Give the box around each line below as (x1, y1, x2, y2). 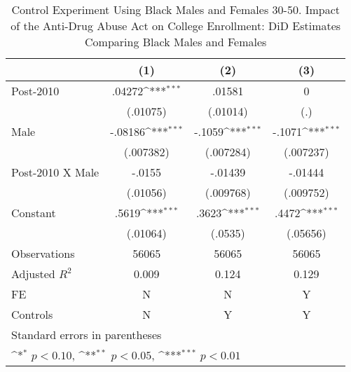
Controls (11, 306, 53, 322)
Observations (11, 245, 75, 261)
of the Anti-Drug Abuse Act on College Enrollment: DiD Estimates (11, 18, 341, 34)
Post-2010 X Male (11, 164, 99, 180)
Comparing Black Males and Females (85, 34, 267, 50)
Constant (11, 205, 56, 221)
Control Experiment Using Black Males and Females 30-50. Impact (11, 1, 340, 18)
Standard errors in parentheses (11, 326, 162, 343)
